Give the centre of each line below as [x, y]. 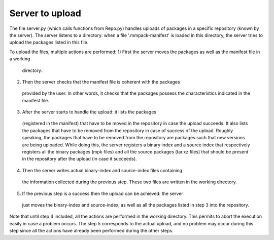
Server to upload [45, 13]
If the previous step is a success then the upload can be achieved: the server [103, 193]
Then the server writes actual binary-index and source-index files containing [102, 170]
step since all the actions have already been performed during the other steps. [91, 231]
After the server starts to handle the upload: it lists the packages [89, 112]
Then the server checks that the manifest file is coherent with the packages [101, 82]
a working [20, 59]
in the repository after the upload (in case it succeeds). [79, 159]
